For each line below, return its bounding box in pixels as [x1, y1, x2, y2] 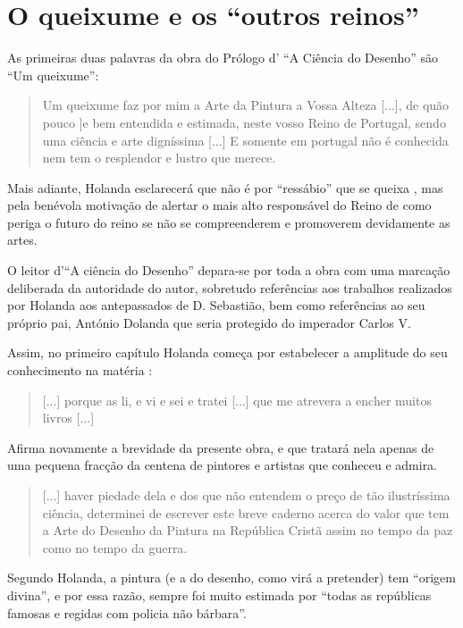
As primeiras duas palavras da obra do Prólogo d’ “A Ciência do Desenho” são [7, 48, 439, 67]
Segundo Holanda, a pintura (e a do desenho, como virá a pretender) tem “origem [7, 568, 456, 587]
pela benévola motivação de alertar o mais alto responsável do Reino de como [7, 196, 432, 214]
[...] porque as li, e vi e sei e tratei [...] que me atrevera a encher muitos [42, 390, 432, 409]
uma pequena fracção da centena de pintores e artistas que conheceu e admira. [7, 456, 438, 474]
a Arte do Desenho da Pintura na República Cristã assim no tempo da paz [42, 521, 453, 540]
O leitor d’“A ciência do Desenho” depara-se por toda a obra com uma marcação [7, 261, 450, 280]
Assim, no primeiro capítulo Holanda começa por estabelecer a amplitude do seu [7, 343, 448, 362]
